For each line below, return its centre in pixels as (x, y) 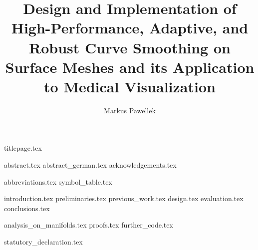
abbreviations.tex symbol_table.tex (58, 181)
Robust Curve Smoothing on (130, 47)
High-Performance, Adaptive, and (130, 28)
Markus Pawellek (130, 110)
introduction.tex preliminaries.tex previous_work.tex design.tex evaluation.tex (124, 198)
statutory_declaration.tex (43, 242)
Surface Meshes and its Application (130, 67)
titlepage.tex (23, 148)
